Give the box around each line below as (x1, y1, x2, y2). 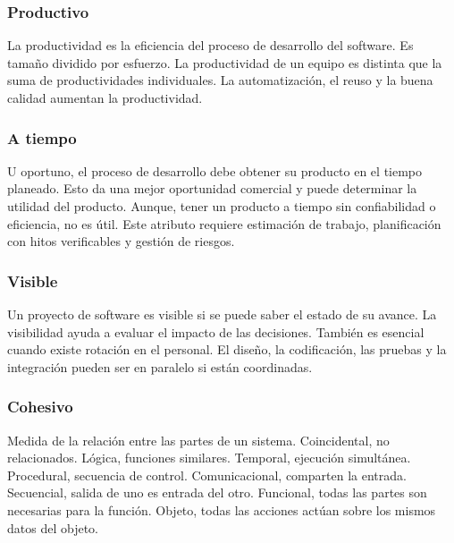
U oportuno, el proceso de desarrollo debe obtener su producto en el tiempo (7, 161, 423, 180)
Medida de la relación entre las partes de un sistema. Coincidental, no (7, 430, 390, 449)
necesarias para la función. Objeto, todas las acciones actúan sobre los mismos (7, 500, 436, 519)
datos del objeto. (7, 518, 98, 537)
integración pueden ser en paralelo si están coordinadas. (7, 357, 313, 376)
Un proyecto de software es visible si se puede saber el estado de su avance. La (7, 305, 437, 323)
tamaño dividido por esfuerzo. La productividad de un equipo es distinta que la (7, 53, 442, 72)
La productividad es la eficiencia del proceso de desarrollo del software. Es (7, 36, 414, 55)
